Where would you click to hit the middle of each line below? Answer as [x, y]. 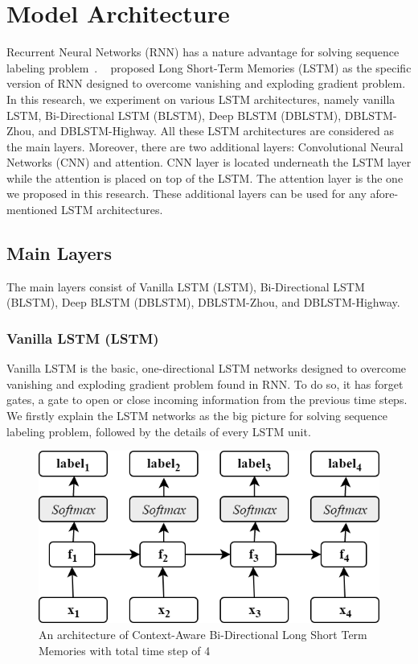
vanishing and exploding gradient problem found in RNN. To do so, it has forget [205, 384]
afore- [384, 194]
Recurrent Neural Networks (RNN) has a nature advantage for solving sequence [203, 52]
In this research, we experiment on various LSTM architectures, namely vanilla [201, 99]
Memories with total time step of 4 [125, 650]
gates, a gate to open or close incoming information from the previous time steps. [207, 400]
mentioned [32, 210]
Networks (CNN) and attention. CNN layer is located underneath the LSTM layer [209, 162]
